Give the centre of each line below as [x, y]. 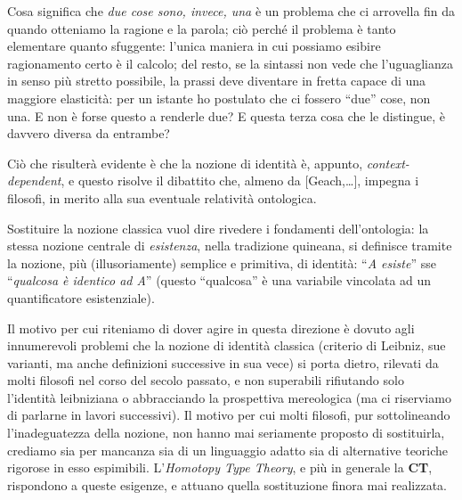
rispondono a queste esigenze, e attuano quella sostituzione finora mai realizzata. [227, 484]
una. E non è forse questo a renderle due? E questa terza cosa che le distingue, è [227, 115]
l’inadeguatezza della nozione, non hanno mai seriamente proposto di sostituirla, [226, 433]
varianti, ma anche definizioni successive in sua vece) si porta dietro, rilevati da [223, 362]
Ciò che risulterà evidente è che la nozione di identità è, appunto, [185, 163]
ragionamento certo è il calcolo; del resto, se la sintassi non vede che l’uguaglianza [230, 63]
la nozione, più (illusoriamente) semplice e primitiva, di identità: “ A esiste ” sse [222, 262]
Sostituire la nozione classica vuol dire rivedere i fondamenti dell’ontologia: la [218, 228]
